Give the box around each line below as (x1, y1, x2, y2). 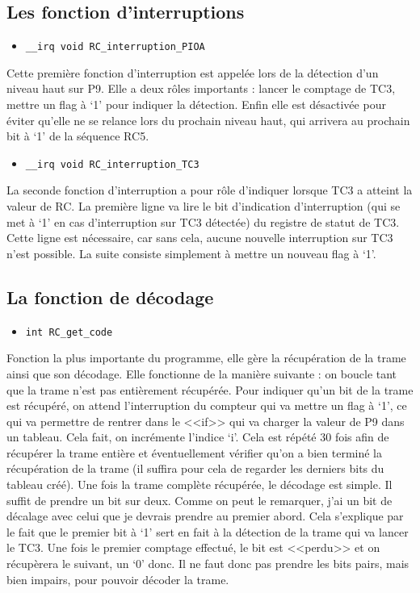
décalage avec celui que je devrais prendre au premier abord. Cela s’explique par (6, 507, 404, 524)
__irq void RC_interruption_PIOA (25, 41, 205, 53)
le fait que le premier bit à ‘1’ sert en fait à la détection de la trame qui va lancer (6, 523, 409, 540)
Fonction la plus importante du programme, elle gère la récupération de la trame (6, 349, 406, 366)
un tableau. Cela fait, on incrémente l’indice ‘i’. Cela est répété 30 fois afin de (6, 428, 389, 445)
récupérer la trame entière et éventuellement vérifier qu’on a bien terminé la (6, 444, 382, 461)
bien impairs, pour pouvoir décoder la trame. (6, 570, 229, 587)
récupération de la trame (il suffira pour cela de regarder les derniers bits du (6, 460, 384, 477)
